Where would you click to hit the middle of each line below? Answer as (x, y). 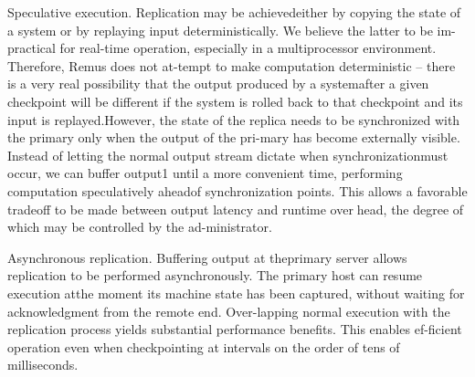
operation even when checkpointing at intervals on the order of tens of (204, 346)
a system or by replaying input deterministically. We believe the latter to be (220, 30)
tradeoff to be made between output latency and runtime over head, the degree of (236, 209)
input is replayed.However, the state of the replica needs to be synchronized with (234, 119)
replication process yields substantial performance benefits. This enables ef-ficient (235, 329)
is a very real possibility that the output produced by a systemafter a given (218, 84)
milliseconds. (43, 365)
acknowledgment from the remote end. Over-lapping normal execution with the (229, 311)
